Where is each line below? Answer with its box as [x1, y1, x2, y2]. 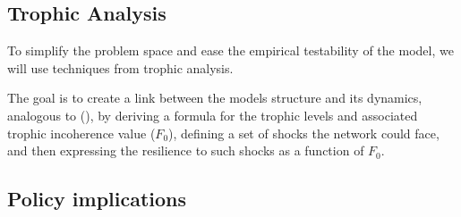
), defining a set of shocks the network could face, [168, 123, 440, 142]
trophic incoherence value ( [7, 123, 156, 142]
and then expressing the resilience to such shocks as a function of [7, 141, 364, 160]
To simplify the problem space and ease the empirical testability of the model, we [7, 41, 454, 60]
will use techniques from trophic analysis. [7, 58, 234, 77]
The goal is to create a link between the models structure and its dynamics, [7, 88, 423, 107]
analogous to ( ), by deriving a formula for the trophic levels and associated [7, 105, 418, 124]
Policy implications [7, 185, 187, 213]
